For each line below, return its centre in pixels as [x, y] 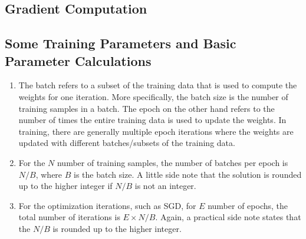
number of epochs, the [248, 205]
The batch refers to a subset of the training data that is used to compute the [158, 85]
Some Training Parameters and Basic [121, 43]
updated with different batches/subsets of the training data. [127, 143]
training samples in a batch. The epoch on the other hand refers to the [147, 108]
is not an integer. [165, 186]
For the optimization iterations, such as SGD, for [107, 205]
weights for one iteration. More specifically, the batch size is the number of [153, 96]
